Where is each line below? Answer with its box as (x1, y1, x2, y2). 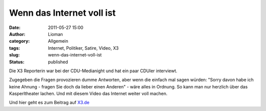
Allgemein (48, 38, 68, 44)
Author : (9, 31, 26, 37)
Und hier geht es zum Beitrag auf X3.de (9, 100, 90, 106)
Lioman (48, 31, 64, 37)
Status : (9, 59, 25, 65)
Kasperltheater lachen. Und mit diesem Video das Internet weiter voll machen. (9, 91, 167, 97)
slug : (9, 52, 20, 58)
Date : (9, 25, 21, 30)
